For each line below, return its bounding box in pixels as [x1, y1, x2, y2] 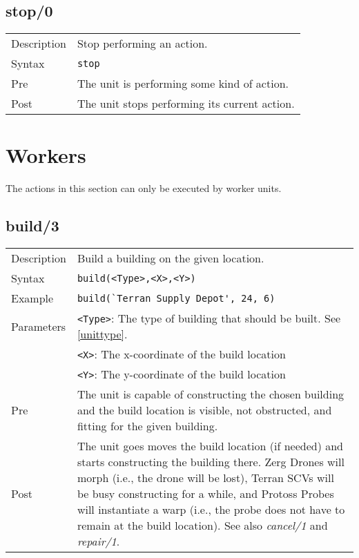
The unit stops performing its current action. [77, 95, 295, 112]
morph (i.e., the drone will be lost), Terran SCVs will [77, 470, 334, 486]
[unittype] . [77, 326, 128, 343]
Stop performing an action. [77, 35, 208, 52]
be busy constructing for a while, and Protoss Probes [77, 485, 334, 502]
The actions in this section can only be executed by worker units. [6, 181, 282, 195]
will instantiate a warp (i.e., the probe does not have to [77, 501, 345, 518]
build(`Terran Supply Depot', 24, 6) [77, 292, 275, 304]
